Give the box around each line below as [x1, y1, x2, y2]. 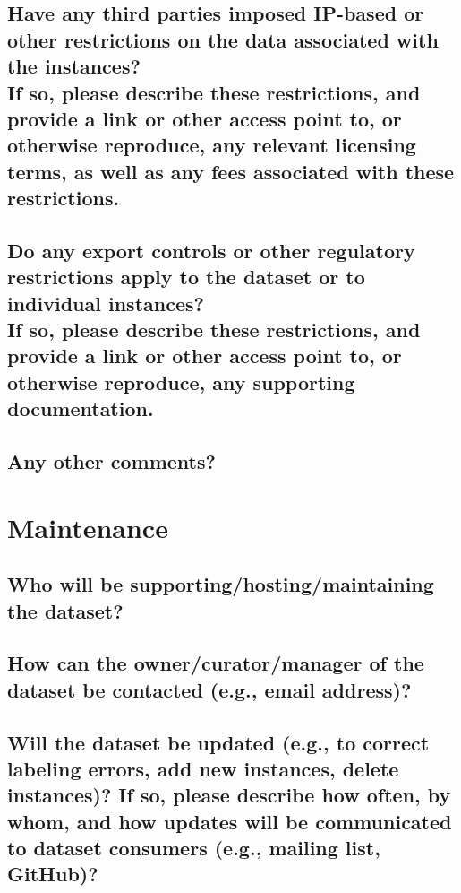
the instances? [7, 52, 141, 80]
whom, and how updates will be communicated [7, 807, 452, 835]
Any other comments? [7, 447, 216, 475]
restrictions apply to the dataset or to [7, 263, 365, 290]
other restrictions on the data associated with [7, 25, 439, 53]
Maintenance [7, 508, 168, 545]
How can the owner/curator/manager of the [7, 649, 424, 677]
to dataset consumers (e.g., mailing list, [7, 834, 380, 862]
